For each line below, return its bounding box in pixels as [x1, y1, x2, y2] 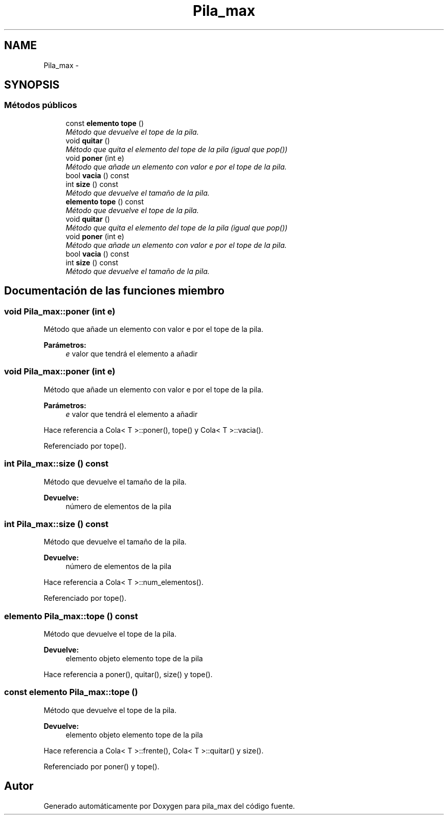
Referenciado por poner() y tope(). [43, 762, 160, 771]
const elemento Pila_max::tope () [4, 687, 138, 698]
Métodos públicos [4, 100, 77, 111]
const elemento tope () [65, 118, 144, 128]
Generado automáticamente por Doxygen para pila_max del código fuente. [43, 801, 295, 810]
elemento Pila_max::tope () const [4, 611, 138, 621]
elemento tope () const [65, 197, 144, 206]
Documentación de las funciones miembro [4, 284, 225, 298]
